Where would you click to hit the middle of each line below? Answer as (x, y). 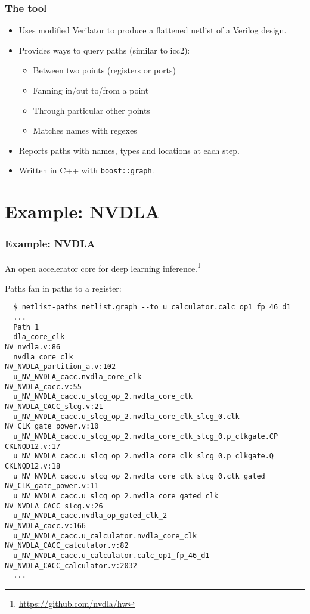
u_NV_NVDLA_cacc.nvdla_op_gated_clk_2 (90, 516)
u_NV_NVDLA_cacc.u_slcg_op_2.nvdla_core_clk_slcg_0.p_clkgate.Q (144, 456)
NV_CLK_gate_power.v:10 (52, 427)
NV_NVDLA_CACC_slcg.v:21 (54, 407)
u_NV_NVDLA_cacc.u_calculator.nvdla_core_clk (105, 536)
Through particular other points (92, 110)
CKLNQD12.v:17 (33, 446)
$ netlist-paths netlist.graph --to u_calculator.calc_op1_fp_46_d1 (152, 307)
